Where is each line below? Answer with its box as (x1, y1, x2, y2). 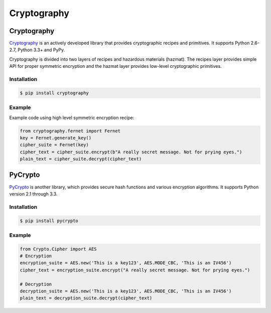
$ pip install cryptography (20, 90, 89, 95)
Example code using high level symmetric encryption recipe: (9, 115, 134, 121)
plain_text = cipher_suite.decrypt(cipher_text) (20, 156, 142, 162)
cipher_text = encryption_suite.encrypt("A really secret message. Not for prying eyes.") (20, 267, 250, 273)
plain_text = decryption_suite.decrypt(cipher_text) (20, 295, 153, 301)
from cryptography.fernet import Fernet (20, 128, 120, 134)
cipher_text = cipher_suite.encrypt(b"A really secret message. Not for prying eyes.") (20, 149, 242, 155)
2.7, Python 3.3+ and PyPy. (9, 47, 65, 53)
